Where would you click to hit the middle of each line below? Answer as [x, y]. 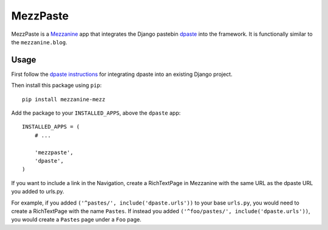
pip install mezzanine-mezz [64, 99]
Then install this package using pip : [56, 86]
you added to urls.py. [38, 192]
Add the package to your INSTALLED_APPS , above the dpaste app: [96, 113]
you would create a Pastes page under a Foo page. [77, 220]
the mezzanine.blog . [39, 42]
